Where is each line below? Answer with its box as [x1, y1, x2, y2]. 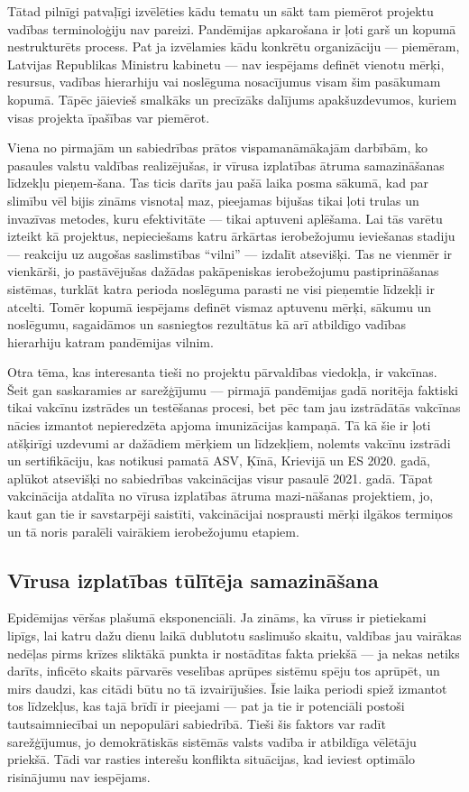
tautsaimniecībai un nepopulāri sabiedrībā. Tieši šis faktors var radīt [7, 714, 386, 732]
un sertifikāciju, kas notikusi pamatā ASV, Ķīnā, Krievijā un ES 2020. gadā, [7, 451, 430, 470]
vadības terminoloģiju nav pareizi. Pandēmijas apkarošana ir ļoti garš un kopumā [7, 19, 456, 38]
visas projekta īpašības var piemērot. [7, 107, 210, 126]
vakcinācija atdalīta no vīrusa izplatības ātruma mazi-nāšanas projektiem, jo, [7, 486, 434, 505]
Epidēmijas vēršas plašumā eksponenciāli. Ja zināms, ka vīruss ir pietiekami [7, 608, 427, 627]
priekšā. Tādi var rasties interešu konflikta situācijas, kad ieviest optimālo [7, 750, 415, 769]
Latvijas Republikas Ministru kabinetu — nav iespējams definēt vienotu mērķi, [7, 54, 445, 73]
